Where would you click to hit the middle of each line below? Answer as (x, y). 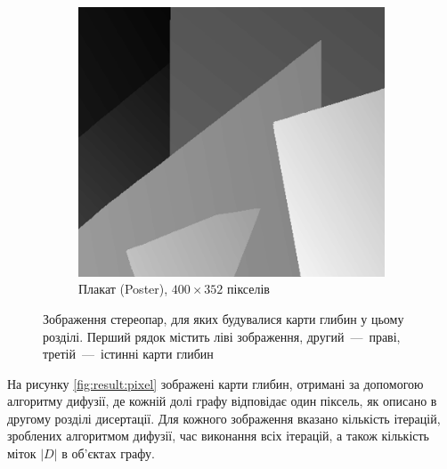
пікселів (248, 289)
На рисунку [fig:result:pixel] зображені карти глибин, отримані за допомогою (215, 383)
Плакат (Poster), (123, 289)
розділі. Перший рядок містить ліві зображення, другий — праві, (222, 336)
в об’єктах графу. (108, 453)
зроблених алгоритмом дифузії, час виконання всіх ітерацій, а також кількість (218, 436)
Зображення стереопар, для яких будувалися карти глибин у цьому (223, 318)
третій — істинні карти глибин (128, 354)
